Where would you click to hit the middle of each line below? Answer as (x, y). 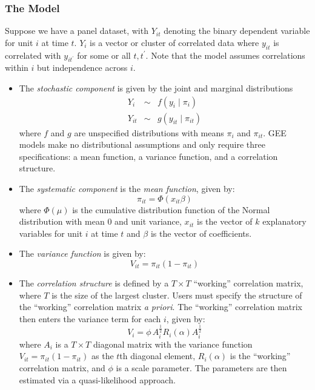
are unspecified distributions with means (149, 132)
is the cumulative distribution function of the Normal (171, 209)
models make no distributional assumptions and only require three (142, 144)
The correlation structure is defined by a (94, 283)
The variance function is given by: (82, 253)
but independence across (82, 68)
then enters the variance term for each (90, 318)
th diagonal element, (157, 356)
